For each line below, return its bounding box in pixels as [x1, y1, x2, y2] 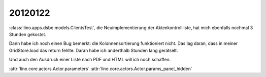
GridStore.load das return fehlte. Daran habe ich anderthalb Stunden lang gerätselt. [9, 47, 178, 53]
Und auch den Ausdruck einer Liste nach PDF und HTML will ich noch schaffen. [9, 57, 171, 63]
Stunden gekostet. [9, 31, 47, 37]
